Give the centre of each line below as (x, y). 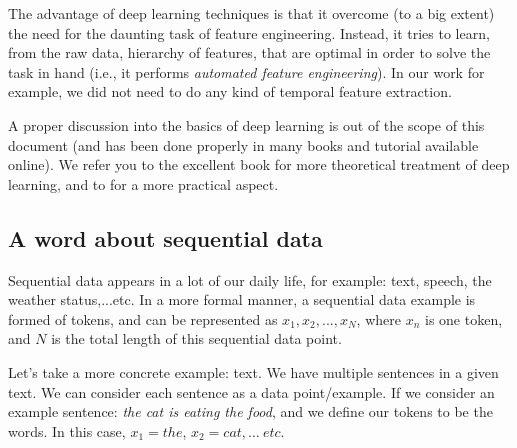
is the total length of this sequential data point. (196, 338)
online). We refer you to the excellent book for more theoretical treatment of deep (259, 164)
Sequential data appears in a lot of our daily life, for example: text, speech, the (250, 279)
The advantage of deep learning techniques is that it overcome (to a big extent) (251, 13)
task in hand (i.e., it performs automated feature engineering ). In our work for (246, 71)
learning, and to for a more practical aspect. (143, 183)
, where (378, 318)
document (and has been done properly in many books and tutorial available (243, 144)
